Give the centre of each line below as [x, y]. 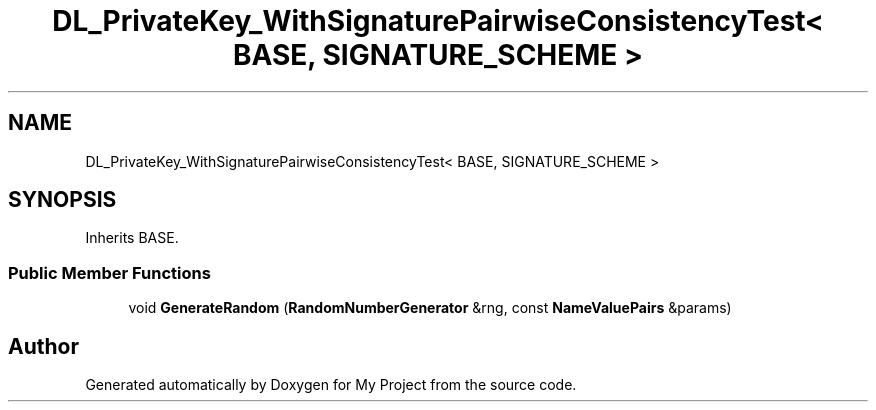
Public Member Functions [109, 272]
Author [43, 346]
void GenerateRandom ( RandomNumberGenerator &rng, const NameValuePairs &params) [430, 308]
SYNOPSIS [62, 200]
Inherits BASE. [132, 238]
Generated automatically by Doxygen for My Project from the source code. [331, 385]
